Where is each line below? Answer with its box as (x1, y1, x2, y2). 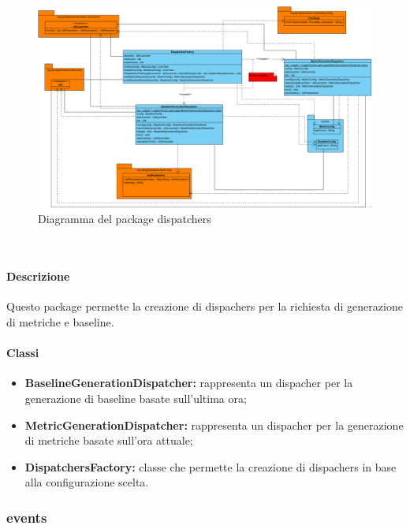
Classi (6, 345, 39, 361)
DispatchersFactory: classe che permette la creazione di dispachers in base (24, 458, 397, 475)
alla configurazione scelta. (24, 474, 149, 490)
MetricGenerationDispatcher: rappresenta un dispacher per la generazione (24, 416, 404, 433)
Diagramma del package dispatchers (38, 210, 211, 227)
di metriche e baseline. (6, 314, 114, 330)
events (6, 507, 47, 527)
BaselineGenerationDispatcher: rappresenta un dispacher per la (24, 374, 353, 391)
